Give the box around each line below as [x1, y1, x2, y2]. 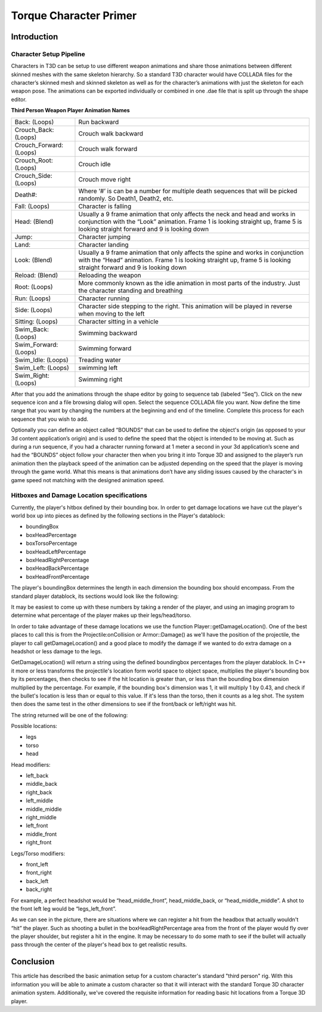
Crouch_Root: [14, 156, 53, 164]
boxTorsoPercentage [26, 540, 78, 547]
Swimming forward [78, 344, 132, 352]
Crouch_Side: [14, 171, 53, 180]
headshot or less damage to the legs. [11, 647, 103, 655]
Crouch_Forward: [14, 141, 64, 149]
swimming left [78, 363, 118, 372]
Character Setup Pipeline [11, 50, 86, 58]
